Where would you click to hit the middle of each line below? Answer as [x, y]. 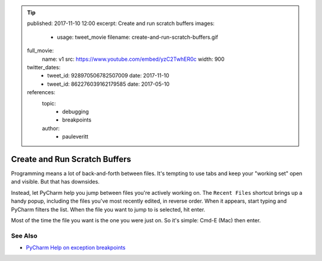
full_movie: [40, 51]
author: [51, 128]
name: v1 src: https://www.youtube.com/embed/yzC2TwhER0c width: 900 [133, 59]
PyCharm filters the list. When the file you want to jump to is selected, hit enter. [108, 209]
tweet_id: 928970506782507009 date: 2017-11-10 [108, 76]
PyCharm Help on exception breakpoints [76, 248]
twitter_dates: [44, 67]
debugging [76, 111]
